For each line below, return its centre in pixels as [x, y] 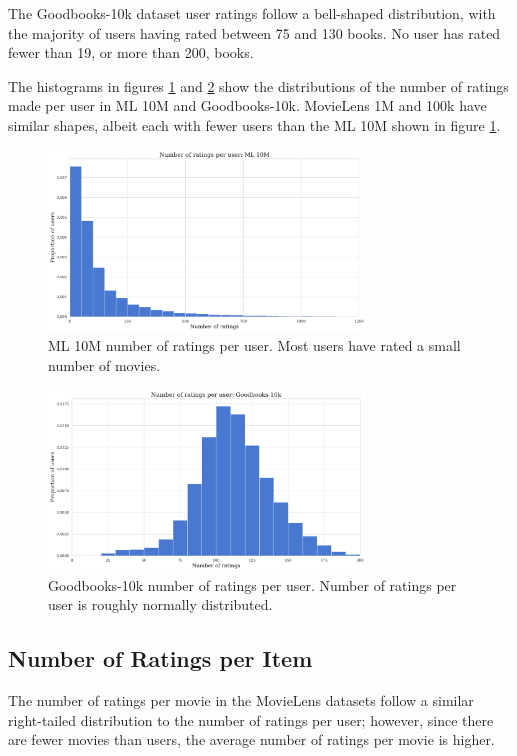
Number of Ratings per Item [160, 658]
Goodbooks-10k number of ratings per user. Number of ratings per [252, 584]
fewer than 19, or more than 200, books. [131, 52]
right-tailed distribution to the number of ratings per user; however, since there [251, 719]
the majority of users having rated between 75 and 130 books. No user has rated [254, 32]
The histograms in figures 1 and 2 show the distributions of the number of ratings [258, 85]
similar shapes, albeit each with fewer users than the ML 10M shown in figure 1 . [254, 124]
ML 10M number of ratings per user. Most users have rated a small [254, 345]
